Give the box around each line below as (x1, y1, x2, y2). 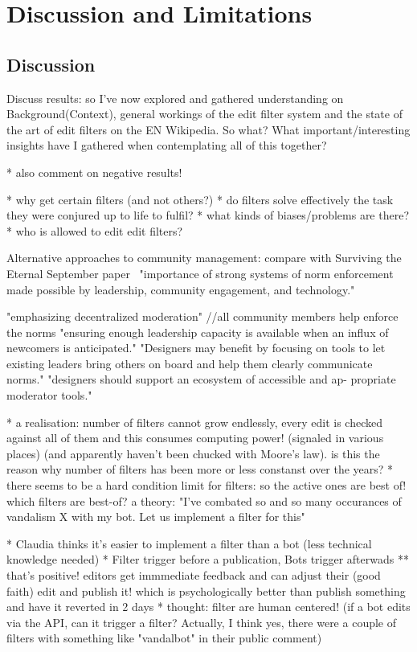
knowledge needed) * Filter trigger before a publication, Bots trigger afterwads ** (6, 551, 409, 568)
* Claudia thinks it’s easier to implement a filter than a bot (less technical (6, 535, 372, 552)
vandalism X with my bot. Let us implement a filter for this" (6, 508, 305, 525)
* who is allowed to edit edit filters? (6, 222, 183, 239)
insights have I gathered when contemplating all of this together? (6, 137, 327, 154)
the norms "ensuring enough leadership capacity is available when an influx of (6, 323, 389, 340)
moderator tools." (6, 387, 92, 404)
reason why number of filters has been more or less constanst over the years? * (6, 461, 394, 478)
